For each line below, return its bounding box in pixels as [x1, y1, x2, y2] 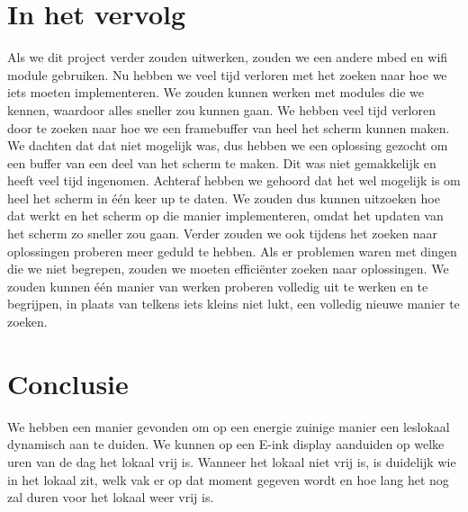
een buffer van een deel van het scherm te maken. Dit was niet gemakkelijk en [7, 153, 436, 172]
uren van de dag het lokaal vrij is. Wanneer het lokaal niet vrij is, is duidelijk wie [7, 452, 456, 471]
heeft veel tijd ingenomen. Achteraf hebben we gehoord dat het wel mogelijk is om [7, 171, 461, 190]
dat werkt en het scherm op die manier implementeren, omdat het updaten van [7, 206, 444, 225]
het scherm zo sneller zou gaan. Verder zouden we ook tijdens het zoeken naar [7, 224, 437, 243]
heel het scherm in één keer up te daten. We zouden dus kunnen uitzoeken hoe [7, 188, 440, 207]
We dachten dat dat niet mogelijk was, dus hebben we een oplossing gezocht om [7, 136, 448, 155]
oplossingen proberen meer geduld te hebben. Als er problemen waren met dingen [7, 241, 457, 260]
